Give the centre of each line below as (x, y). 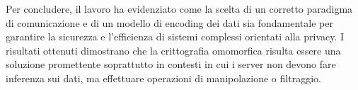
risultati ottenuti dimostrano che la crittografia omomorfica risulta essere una (173, 50)
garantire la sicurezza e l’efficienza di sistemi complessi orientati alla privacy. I (175, 36)
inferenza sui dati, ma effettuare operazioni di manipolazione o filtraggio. (163, 78)
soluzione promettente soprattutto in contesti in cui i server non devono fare (171, 64)
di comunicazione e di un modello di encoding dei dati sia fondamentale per (169, 22)
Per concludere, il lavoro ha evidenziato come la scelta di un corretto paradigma (179, 9)
